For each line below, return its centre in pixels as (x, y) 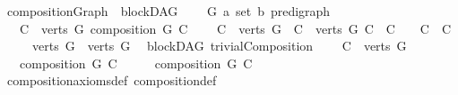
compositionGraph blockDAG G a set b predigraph (169, 11)
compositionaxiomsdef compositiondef (112, 80)
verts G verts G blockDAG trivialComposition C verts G (219, 46)
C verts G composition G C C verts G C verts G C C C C (235, 28)
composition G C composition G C (136, 63)
